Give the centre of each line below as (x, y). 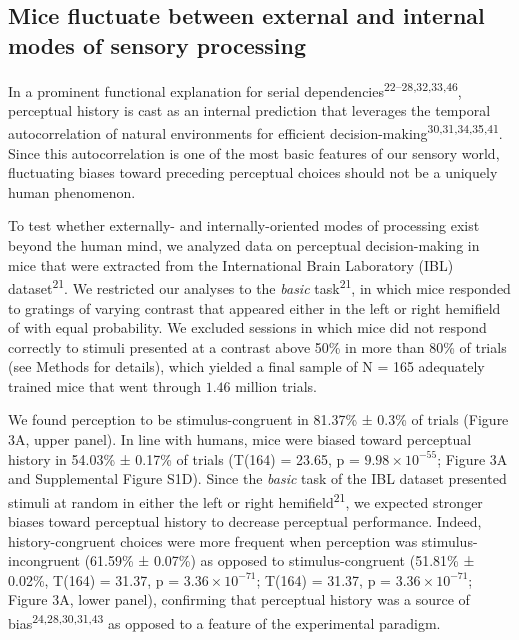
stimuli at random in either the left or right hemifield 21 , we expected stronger (245, 500)
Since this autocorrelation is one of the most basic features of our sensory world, (254, 152)
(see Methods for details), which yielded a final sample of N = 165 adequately (246, 366)
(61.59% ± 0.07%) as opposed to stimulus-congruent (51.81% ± (279, 560)
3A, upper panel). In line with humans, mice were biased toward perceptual (240, 439)
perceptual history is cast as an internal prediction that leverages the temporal (249, 109)
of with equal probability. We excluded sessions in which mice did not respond (247, 327)
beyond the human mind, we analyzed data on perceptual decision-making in (244, 245)
